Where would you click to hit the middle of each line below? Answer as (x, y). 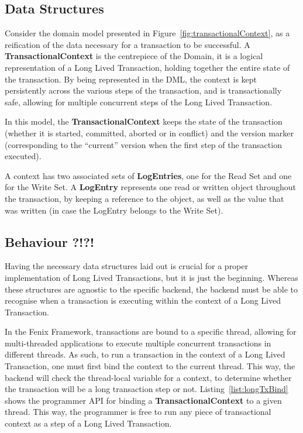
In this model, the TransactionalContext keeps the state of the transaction (144, 121)
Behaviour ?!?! (50, 241)
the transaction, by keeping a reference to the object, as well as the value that (144, 198)
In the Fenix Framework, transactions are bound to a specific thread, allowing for (151, 331)
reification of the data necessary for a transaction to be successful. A (128, 44)
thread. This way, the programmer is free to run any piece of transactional (138, 412)
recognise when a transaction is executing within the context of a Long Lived (143, 300)
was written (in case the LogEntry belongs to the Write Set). (114, 210)
